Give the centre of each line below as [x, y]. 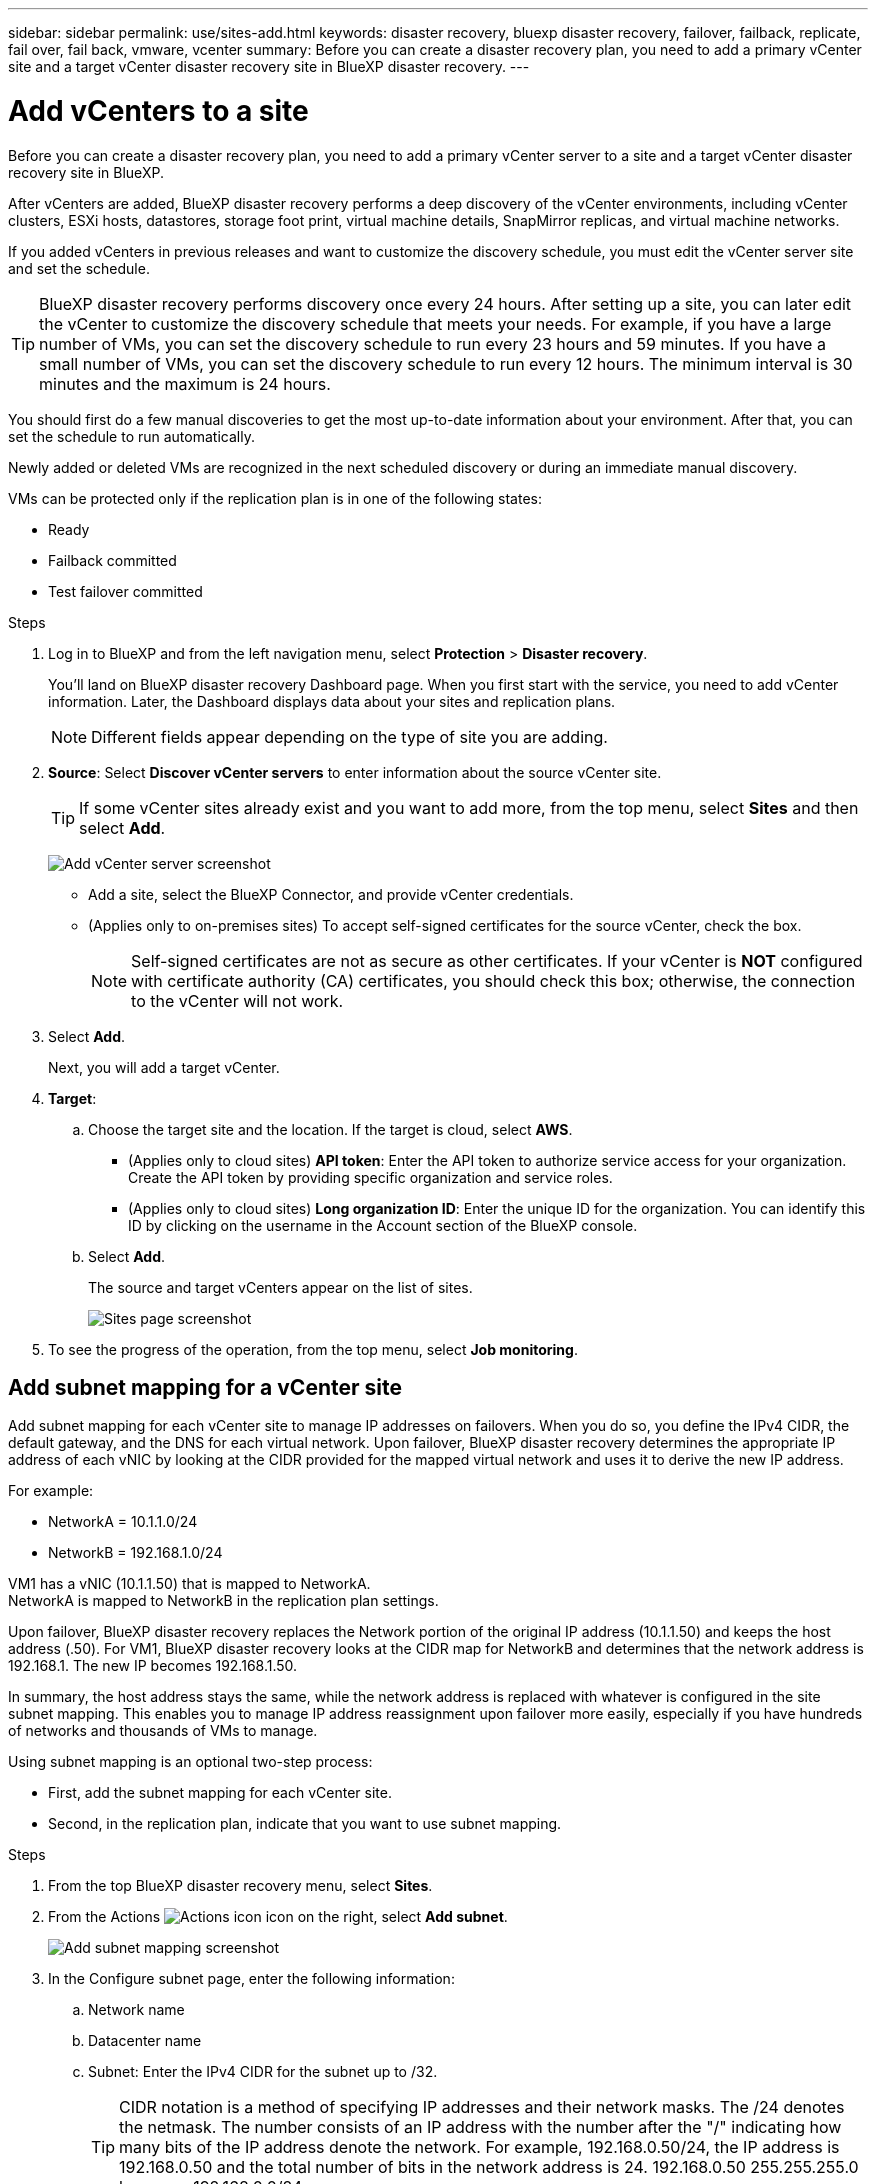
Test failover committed [125, 591]
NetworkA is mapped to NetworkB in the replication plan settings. [223, 1601]
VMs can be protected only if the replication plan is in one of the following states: [275, 498]
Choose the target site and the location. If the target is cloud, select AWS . [330, 1129]
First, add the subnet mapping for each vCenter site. [220, 1793]
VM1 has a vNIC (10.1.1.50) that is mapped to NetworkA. [189, 1584]
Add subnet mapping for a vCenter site [205, 1387]
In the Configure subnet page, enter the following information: [251, 1979]
